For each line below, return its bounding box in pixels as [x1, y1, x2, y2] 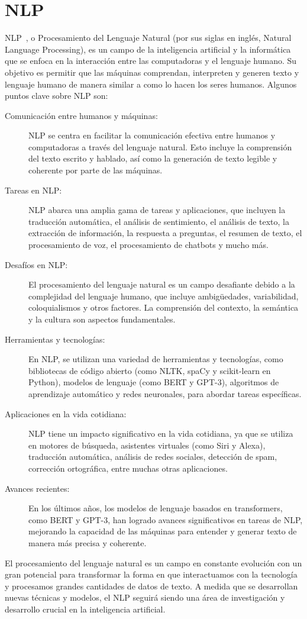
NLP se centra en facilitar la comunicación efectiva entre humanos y [28, 129, 276, 141]
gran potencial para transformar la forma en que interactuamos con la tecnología [5, 568, 298, 581]
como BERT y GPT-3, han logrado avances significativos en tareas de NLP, [28, 513, 303, 525]
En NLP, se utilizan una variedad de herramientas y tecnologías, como [28, 353, 283, 365]
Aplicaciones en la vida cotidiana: [5, 407, 127, 420]
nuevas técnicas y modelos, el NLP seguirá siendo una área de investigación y [5, 591, 285, 604]
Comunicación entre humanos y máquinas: [5, 109, 158, 121]
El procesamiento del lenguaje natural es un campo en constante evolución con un [5, 556, 302, 569]
